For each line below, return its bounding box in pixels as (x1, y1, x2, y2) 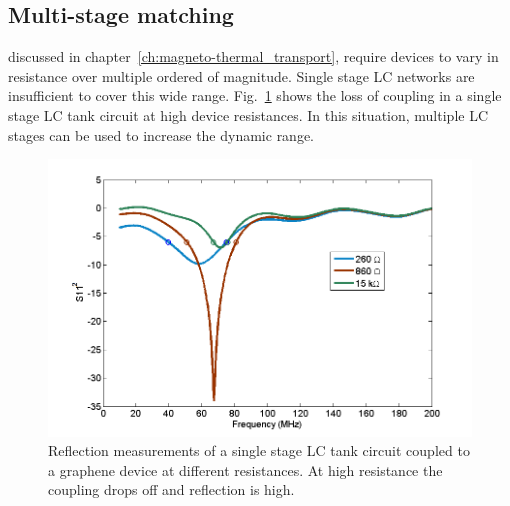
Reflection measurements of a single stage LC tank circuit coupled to (48, 440, 470, 461)
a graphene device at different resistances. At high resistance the (48, 459, 443, 480)
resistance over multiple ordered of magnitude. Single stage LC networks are (8, 65, 475, 86)
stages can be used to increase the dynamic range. (8, 124, 315, 145)
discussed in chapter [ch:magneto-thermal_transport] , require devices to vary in (8, 46, 499, 67)
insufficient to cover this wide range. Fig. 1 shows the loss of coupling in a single (8, 85, 502, 106)
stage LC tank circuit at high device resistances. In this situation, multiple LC (8, 104, 489, 125)
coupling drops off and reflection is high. (48, 479, 295, 500)
